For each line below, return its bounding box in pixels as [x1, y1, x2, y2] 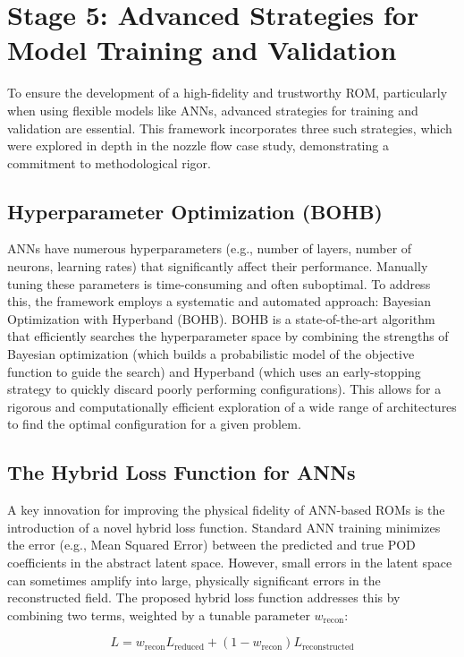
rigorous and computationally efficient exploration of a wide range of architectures [7, 397, 457, 415]
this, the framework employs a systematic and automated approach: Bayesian [7, 292, 431, 311]
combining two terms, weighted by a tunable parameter [7, 605, 310, 624]
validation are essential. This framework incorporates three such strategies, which [7, 118, 452, 137]
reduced [173, 642, 205, 652]
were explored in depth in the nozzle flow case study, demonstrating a [7, 136, 389, 155]
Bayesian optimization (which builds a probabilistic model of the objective [7, 345, 415, 363]
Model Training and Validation [7, 31, 397, 68]
